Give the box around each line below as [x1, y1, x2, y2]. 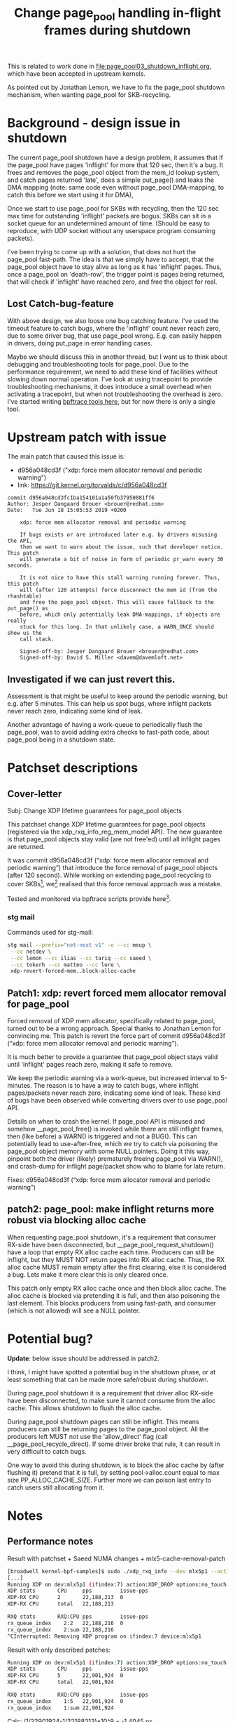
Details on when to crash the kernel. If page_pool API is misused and [7, 1117, 205, 1126]
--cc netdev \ [10, 948, 52, 955]
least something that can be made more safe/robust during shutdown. [7, 1375, 209, 1383]
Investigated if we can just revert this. [7, 673, 176, 685]
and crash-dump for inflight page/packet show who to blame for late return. [7, 1162, 226, 1171]
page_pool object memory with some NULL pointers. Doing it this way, [7, 1147, 211, 1156]
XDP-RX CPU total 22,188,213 [7, 1601, 114, 1608]
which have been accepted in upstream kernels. [7, 69, 145, 78]
